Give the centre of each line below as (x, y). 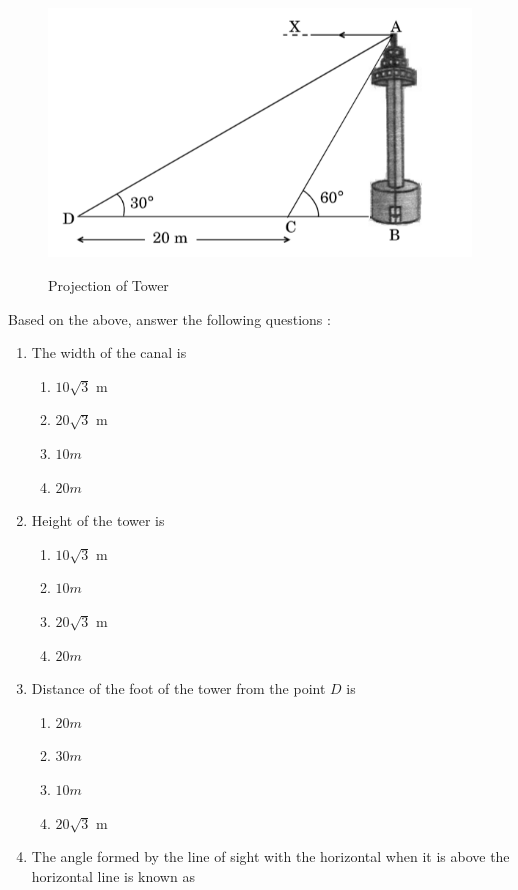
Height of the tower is (98, 520)
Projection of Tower (108, 285)
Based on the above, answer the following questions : (169, 318)
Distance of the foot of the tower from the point (178, 688)
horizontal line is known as (113, 875)
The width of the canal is (109, 352)
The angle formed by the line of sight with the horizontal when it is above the (270, 856)
